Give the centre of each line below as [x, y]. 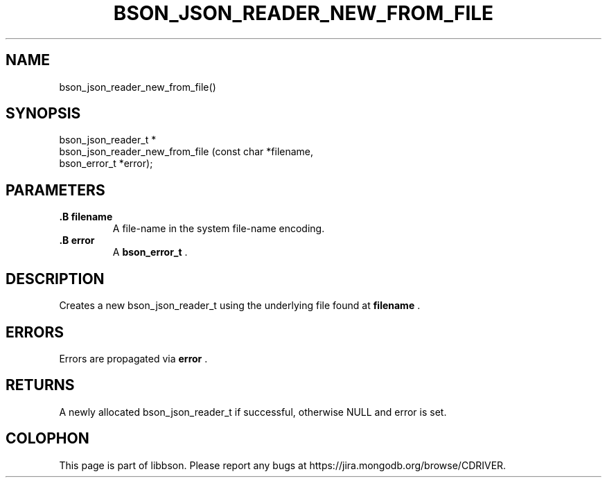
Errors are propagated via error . [133, 358]
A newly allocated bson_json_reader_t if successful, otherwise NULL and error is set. [253, 412]
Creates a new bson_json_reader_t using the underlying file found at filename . [240, 306]
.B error [77, 240]
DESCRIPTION [55, 279]
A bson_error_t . [150, 252]
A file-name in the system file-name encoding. [219, 229]
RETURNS [40, 385]
